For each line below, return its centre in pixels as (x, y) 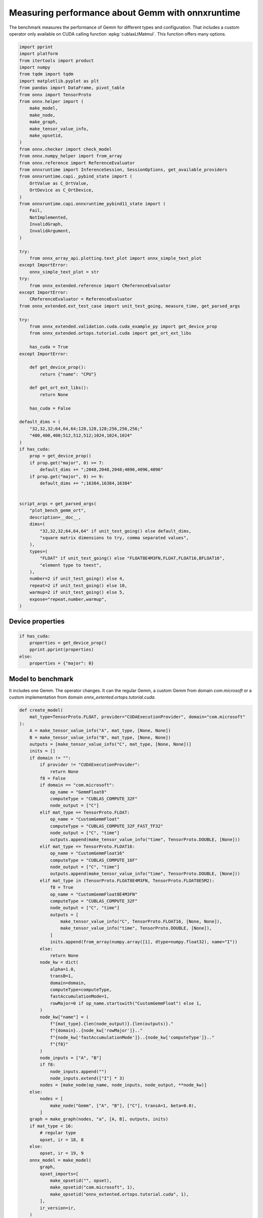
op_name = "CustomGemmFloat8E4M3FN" (94, 894)
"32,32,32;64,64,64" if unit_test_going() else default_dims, (116, 531)
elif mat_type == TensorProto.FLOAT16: (87, 846)
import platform (39, 54)
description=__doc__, (55, 517)
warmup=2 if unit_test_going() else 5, (77, 592)
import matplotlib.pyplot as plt (59, 81)
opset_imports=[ (59, 1174)
